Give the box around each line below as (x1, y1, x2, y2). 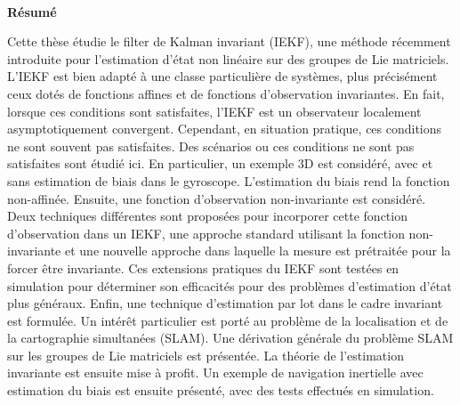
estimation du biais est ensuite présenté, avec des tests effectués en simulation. (7, 381, 434, 400)
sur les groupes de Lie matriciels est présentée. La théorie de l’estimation (7, 345, 404, 364)
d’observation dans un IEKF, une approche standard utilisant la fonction (7, 223, 405, 242)
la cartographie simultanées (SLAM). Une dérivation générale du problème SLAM (7, 328, 454, 347)
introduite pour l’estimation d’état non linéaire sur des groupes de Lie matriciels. (7, 49, 449, 68)
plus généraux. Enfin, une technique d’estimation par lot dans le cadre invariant (7, 294, 443, 312)
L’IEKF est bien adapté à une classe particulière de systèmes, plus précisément (7, 67, 438, 85)
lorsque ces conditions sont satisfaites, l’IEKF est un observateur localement (7, 101, 422, 120)
